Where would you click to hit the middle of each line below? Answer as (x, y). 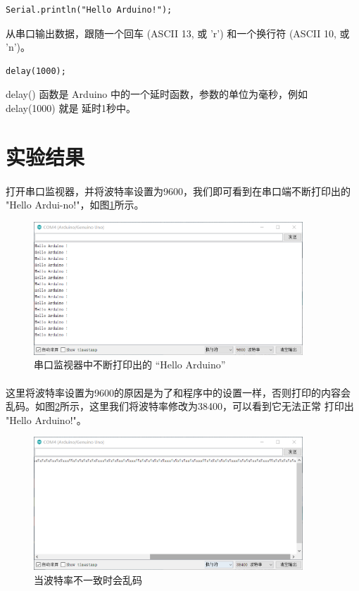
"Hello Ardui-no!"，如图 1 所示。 (75, 205)
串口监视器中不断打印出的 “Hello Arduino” (130, 365)
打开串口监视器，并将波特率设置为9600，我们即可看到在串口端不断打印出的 (178, 191)
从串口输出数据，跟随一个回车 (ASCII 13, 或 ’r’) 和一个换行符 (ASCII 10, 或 (178, 33)
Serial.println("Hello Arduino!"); (89, 10)
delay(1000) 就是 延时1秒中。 (71, 107)
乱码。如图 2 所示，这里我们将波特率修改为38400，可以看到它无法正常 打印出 (180, 406)
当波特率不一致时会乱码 (88, 579)
